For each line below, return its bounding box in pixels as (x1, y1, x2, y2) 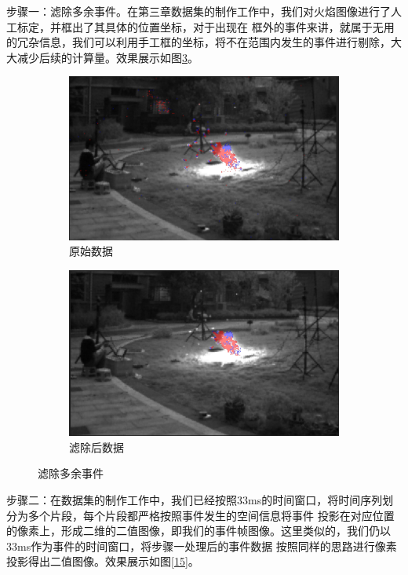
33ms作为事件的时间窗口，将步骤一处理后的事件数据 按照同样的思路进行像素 (6, 537, 397, 554)
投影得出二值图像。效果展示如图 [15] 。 (6, 553, 199, 570)
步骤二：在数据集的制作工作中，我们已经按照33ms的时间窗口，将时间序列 (6, 491, 383, 507)
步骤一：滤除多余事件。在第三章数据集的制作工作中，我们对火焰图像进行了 (6, 3, 391, 19)
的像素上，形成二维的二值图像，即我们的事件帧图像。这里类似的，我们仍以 (6, 522, 391, 539)
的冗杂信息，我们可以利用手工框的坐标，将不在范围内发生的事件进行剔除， (6, 34, 391, 50)
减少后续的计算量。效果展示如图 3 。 (16, 49, 199, 65)
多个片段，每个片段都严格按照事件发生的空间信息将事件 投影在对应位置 (27, 507, 395, 523)
